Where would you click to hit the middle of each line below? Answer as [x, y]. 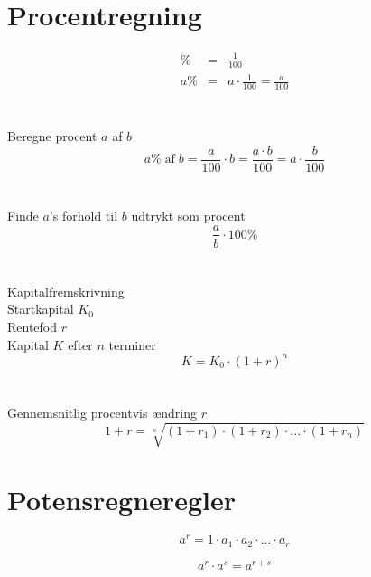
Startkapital [41, 309]
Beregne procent [52, 136]
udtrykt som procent [188, 215]
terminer [132, 344]
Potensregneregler [121, 500]
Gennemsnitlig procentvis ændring [102, 412]
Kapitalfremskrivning [66, 291]
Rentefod [32, 326]
